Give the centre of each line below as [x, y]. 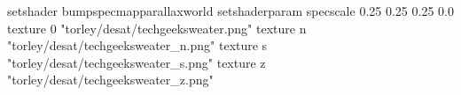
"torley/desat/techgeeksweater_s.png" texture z [137, 62]
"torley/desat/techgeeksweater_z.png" [110, 80]
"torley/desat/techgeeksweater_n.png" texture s [137, 45]
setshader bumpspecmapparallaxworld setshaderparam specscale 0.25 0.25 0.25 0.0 [230, 11]
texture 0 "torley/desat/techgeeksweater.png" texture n [157, 28]
